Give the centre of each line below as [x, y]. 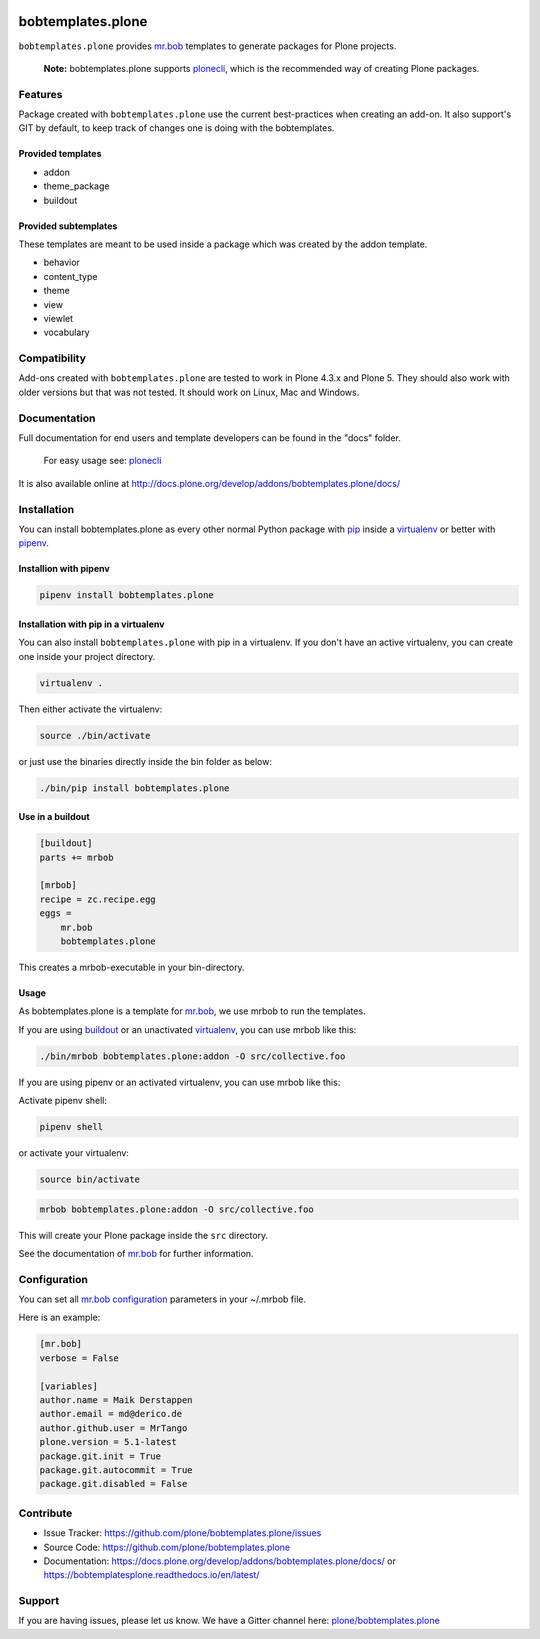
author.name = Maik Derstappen [116, 1400]
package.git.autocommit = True [116, 1469]
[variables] [69, 1386]
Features [40, 94]
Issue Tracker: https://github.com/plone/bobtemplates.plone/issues [182, 1533]
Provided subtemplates [68, 226]
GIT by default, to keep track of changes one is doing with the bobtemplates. [176, 128]
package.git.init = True [100, 1456]
